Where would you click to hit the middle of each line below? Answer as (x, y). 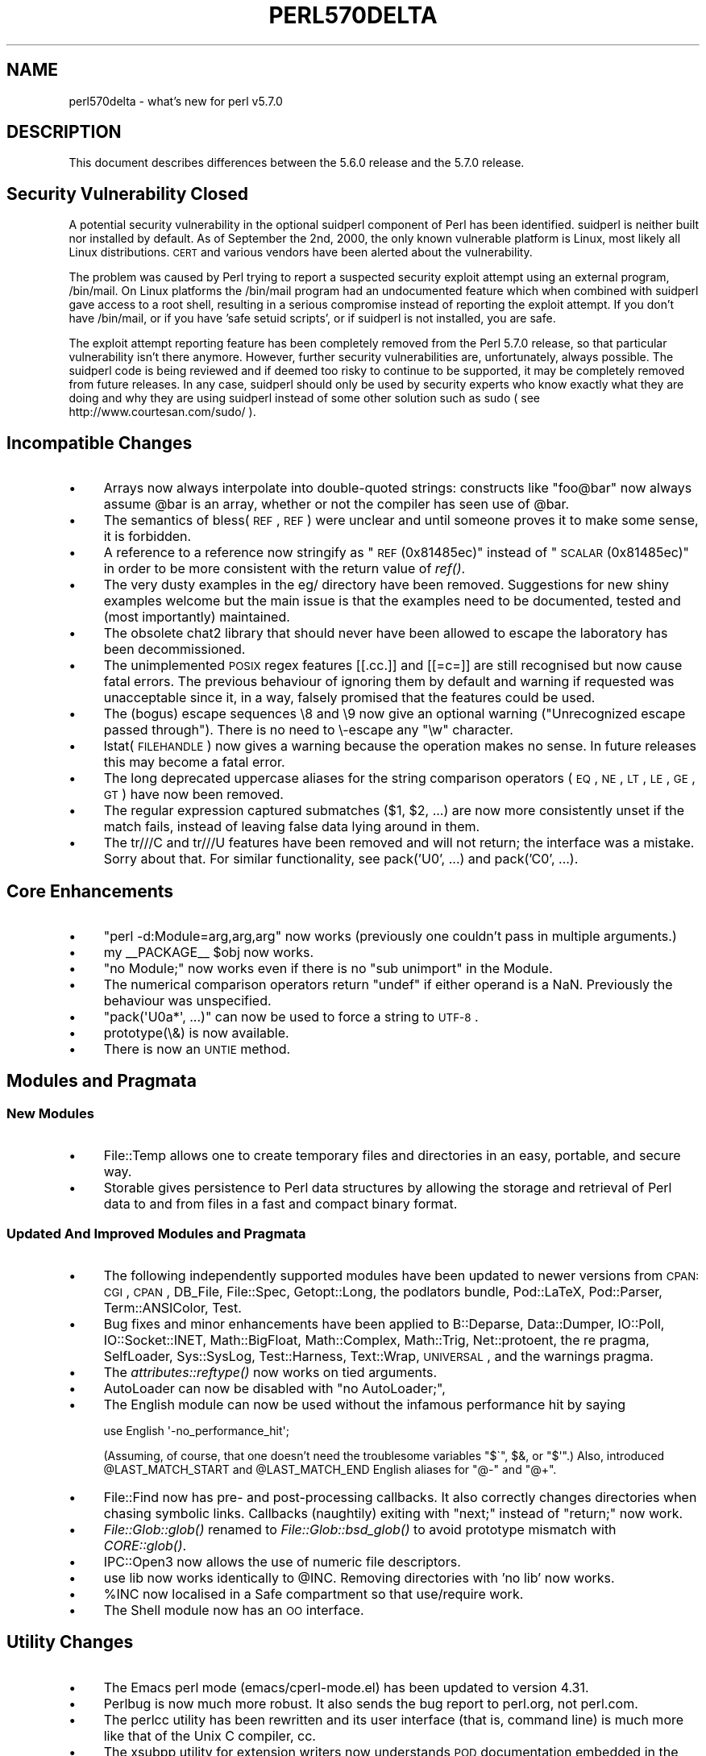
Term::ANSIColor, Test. (172, 1307)
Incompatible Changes (100, 443)
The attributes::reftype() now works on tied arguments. (270, 1372)
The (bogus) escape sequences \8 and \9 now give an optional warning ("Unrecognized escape (395, 714)
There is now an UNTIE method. (197, 1049)
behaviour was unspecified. (187, 1000)
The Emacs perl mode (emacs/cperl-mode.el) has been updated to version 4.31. (346, 1687)
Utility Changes (70, 1642)
